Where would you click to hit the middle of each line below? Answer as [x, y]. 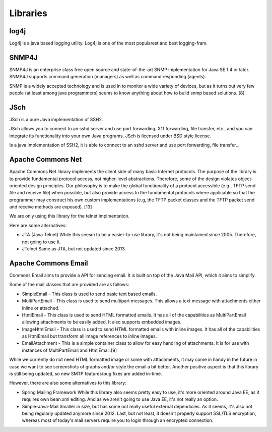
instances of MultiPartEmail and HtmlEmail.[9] [70, 350]
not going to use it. [41, 242]
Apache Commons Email [49, 263]
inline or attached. [41, 308]
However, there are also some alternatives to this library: [68, 383]
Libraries [28, 13]
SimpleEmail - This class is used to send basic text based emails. [89, 294]
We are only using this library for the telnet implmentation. [70, 216]
